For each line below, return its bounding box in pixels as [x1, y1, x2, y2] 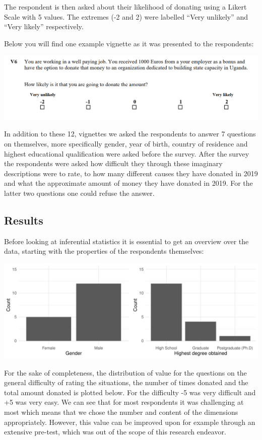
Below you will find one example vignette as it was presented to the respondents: [4, 38, 254, 48]
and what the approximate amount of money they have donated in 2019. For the [4, 178, 253, 188]
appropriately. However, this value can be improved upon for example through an [4, 416, 255, 427]
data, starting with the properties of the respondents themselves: [4, 246, 204, 256]
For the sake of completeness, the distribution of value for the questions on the [4, 367, 247, 378]
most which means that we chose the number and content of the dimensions [4, 406, 238, 417]
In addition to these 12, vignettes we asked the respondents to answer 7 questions [4, 128, 256, 139]
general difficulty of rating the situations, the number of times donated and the [4, 377, 248, 388]
